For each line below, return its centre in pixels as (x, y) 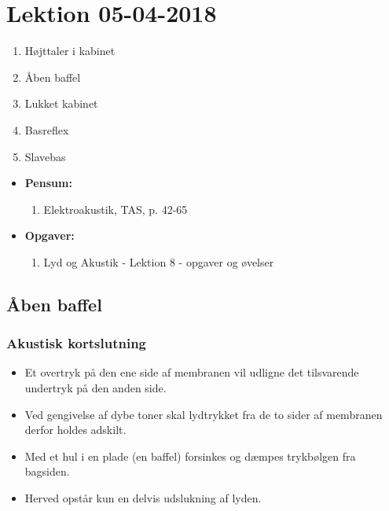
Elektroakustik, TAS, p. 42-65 (116, 209)
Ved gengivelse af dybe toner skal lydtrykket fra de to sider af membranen (204, 414)
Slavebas (45, 156)
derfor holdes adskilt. (75, 430)
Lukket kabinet (61, 103)
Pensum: (48, 183)
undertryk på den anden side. (95, 388)
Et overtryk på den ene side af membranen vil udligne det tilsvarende (192, 372)
